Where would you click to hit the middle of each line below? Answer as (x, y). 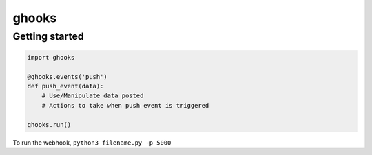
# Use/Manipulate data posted (93, 96)
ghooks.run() (49, 124)
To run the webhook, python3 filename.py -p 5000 (92, 142)
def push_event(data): (65, 86)
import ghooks (51, 57)
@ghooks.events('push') (68, 76)
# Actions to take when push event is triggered (125, 105)
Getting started (48, 36)
